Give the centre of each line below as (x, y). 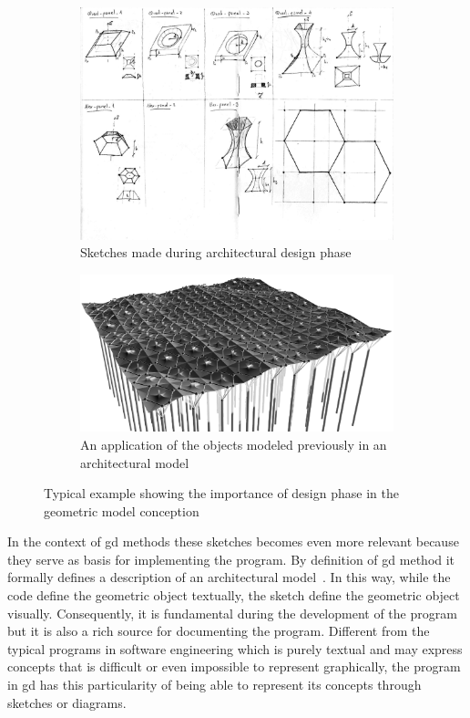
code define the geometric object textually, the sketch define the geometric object (234, 595)
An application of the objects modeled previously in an (234, 444)
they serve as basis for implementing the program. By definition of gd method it (231, 559)
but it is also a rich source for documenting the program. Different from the (219, 631)
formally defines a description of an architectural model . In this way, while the (229, 577)
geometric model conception (122, 510)
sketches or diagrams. (67, 702)
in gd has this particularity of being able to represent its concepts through (215, 685)
